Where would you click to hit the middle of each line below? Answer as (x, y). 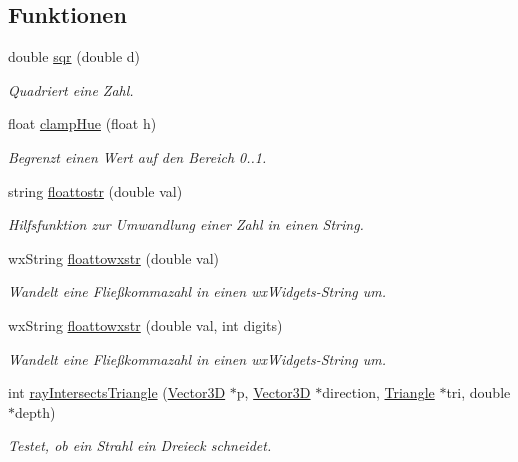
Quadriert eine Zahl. (71, 89)
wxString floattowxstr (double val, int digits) (145, 324)
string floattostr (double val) (95, 190)
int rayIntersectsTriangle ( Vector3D (117, 392)
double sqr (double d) (74, 56)
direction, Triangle (378, 392)
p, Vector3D (273, 392)
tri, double (478, 392)
